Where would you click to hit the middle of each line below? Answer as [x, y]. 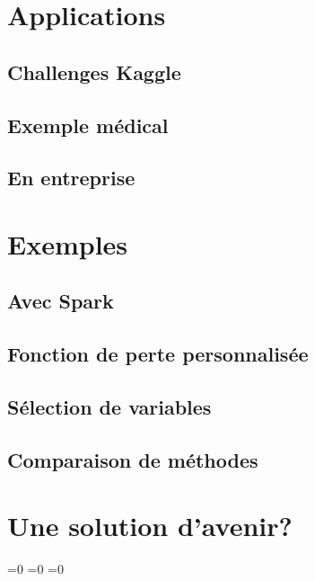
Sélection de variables [109, 407]
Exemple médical [88, 125]
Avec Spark [61, 301]
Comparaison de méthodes [133, 459]
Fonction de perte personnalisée [158, 354]
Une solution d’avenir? [150, 526]
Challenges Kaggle [94, 72]
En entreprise [71, 178]
